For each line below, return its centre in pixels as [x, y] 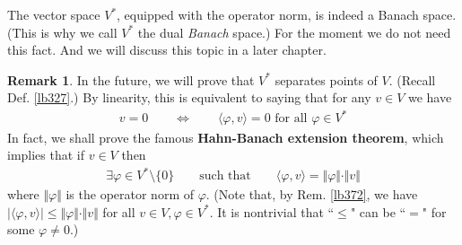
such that [225, 176]
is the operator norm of [130, 194]
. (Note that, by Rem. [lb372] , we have [312, 194]
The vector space [54, 14]
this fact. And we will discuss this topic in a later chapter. [167, 50]
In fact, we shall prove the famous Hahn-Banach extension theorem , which [226, 137]
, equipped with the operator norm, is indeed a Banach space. [287, 14]
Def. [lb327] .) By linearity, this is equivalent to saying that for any [189, 97]
